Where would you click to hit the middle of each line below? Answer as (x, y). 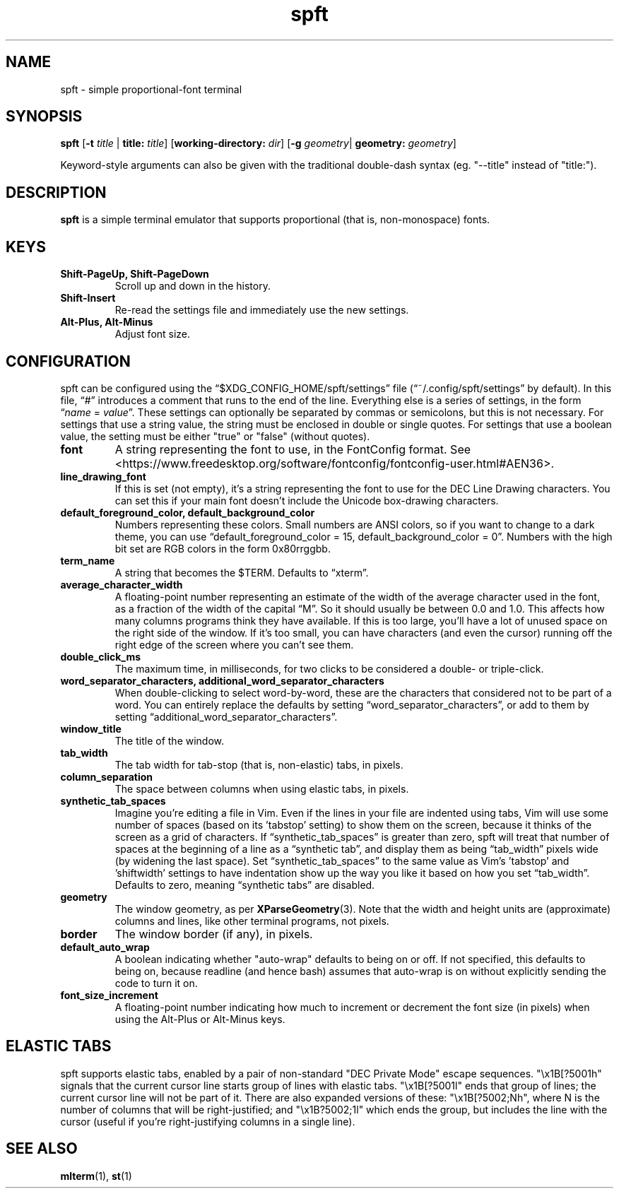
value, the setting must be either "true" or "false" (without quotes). (215, 436)
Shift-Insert (88, 298)
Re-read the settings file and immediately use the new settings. (262, 310)
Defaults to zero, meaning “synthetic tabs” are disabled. (245, 885)
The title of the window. (170, 740)
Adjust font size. (153, 334)
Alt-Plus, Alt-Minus (107, 322)
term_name (88, 560)
